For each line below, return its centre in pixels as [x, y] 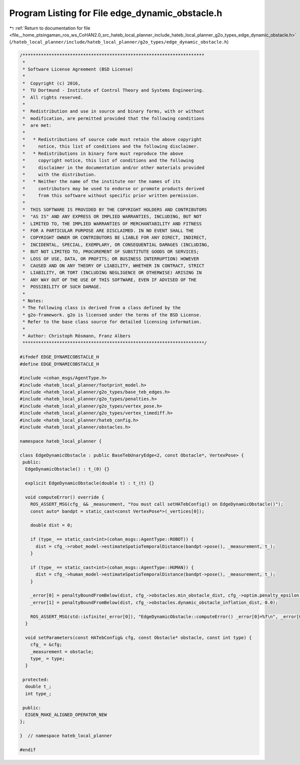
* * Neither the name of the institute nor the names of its [102, 181]
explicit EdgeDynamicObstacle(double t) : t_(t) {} [90, 483]
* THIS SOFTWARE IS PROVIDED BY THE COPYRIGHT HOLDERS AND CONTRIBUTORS [115, 210]
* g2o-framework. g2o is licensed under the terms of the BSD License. [112, 315]
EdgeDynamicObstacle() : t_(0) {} [67, 469]
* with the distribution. [60, 174]
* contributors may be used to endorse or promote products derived [113, 188]
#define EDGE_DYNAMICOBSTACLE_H [59, 364]
